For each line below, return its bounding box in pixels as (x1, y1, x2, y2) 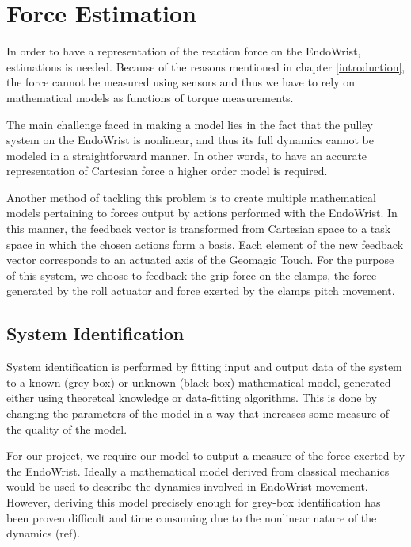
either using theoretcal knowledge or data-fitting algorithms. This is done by (6, 389, 377, 406)
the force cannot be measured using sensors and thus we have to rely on (6, 74, 356, 90)
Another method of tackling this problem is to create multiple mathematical (6, 189, 376, 205)
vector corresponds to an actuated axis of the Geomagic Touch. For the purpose (6, 251, 394, 268)
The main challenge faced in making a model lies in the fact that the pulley (6, 116, 373, 132)
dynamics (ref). (6, 525, 81, 541)
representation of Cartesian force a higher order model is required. (6, 163, 328, 179)
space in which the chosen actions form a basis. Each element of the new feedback (6, 235, 404, 252)
